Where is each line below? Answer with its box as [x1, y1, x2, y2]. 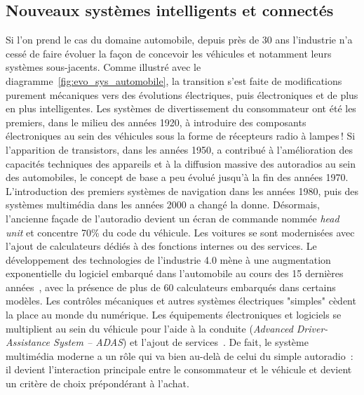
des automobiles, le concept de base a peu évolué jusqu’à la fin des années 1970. [6, 170, 349, 185]
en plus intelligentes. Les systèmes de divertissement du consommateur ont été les [6, 101, 356, 116]
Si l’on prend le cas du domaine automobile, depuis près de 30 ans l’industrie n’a [6, 32, 353, 47]
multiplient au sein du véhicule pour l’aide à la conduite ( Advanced [6, 321, 293, 335]
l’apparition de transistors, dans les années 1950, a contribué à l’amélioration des [6, 142, 353, 156]
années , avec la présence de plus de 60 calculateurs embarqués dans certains [6, 279, 336, 294]
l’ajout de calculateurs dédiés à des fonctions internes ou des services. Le [6, 239, 317, 253]
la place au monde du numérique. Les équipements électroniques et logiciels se [6, 307, 342, 322]
